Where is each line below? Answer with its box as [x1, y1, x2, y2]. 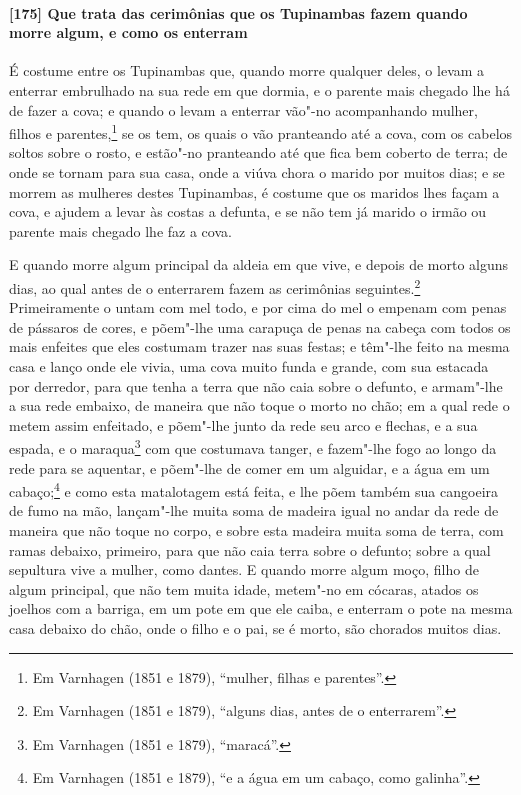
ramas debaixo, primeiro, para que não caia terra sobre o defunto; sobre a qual [9, 539, 491, 560]
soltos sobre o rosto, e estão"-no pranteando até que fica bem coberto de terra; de [9, 142, 508, 163]
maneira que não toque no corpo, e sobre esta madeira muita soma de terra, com [9, 520, 504, 541]
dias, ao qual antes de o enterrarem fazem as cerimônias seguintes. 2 [9, 274, 421, 298]
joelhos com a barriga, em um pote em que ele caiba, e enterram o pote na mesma [9, 598, 513, 619]
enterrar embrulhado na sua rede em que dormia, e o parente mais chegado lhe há [9, 79, 510, 100]
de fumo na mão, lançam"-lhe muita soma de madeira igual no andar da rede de [9, 500, 499, 521]
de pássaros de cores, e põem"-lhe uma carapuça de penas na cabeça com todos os [9, 316, 511, 337]
